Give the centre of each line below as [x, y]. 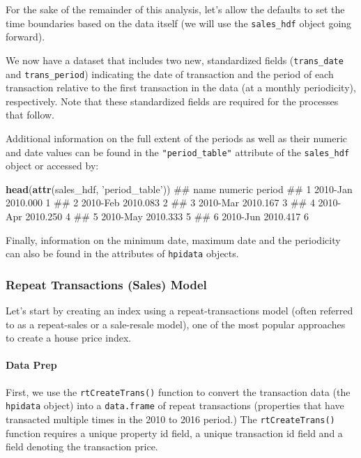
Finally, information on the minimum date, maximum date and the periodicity [173, 239]
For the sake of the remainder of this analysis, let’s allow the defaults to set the [175, 9]
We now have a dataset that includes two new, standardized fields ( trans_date [175, 60]
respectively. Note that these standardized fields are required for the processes [172, 101]
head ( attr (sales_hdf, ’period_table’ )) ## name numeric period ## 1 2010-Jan [179, 189]
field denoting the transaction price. [82, 446]
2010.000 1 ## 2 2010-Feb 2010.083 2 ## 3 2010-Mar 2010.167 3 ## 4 [160, 203]
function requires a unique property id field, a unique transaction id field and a [174, 433]
